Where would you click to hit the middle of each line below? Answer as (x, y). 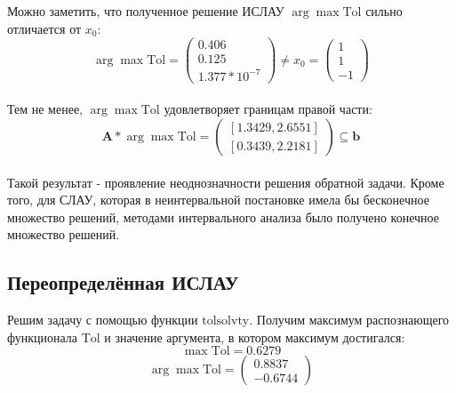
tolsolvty (226, 321)
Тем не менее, (45, 109)
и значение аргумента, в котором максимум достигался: (255, 337)
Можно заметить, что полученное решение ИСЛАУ (146, 11)
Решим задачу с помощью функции (103, 320)
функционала (43, 337)
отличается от (44, 28)
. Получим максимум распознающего (349, 320)
